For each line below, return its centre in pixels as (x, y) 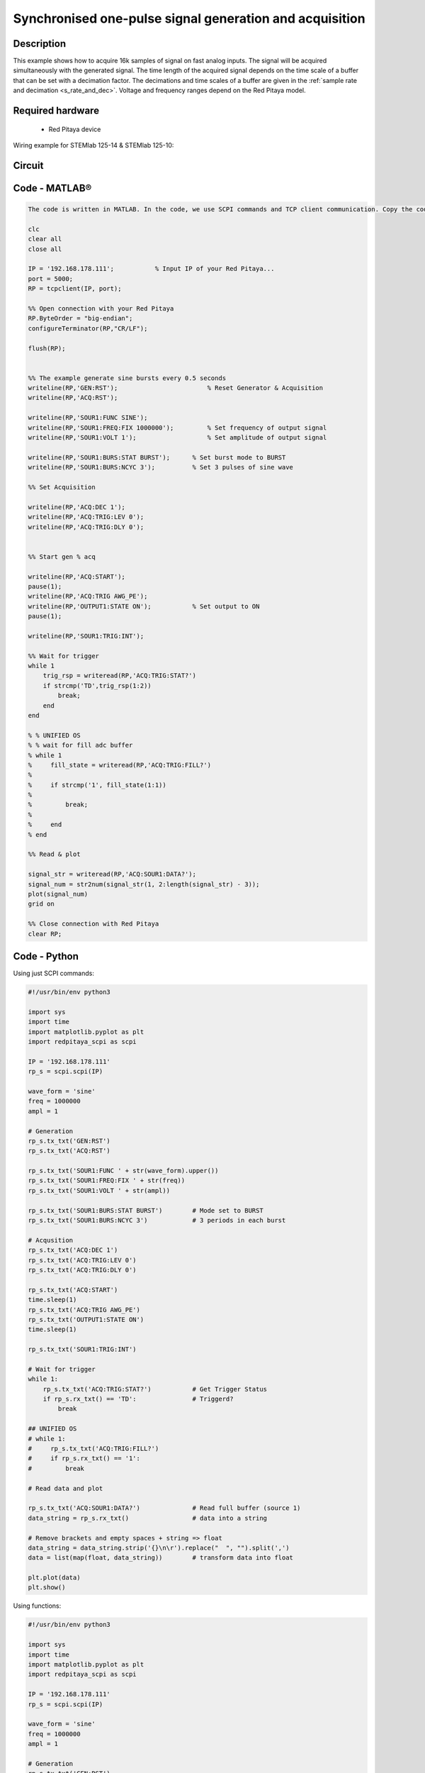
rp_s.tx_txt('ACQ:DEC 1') (73, 1250)
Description (40, 44)
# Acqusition (51, 1240)
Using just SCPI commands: (54, 973)
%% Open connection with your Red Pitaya (101, 308)
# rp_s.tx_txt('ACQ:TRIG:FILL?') (93, 1449)
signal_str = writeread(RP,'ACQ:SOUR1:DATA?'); (112, 874)
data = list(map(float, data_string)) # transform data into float (161, 1558)
